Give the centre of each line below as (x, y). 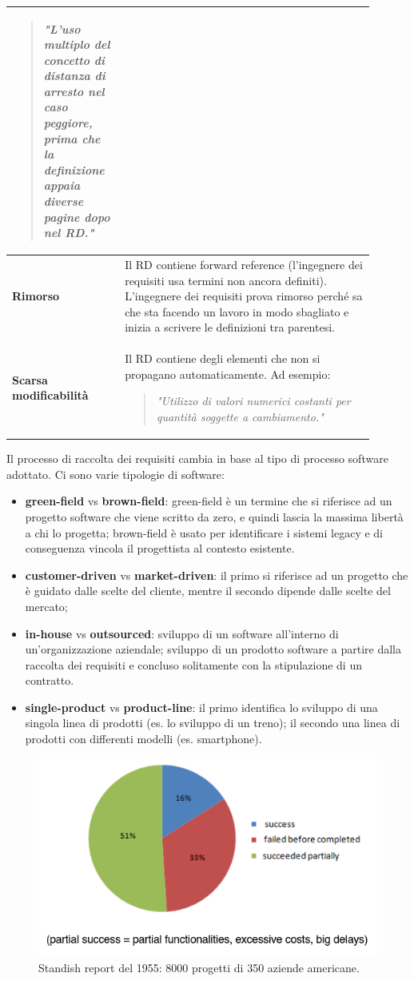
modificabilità (50, 395)
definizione (74, 169)
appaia (62, 185)
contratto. (50, 680)
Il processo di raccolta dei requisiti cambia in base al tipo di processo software (197, 458)
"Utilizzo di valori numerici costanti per (253, 401)
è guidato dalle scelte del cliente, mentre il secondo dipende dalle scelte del (208, 591)
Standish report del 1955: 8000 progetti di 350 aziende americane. (199, 967)
